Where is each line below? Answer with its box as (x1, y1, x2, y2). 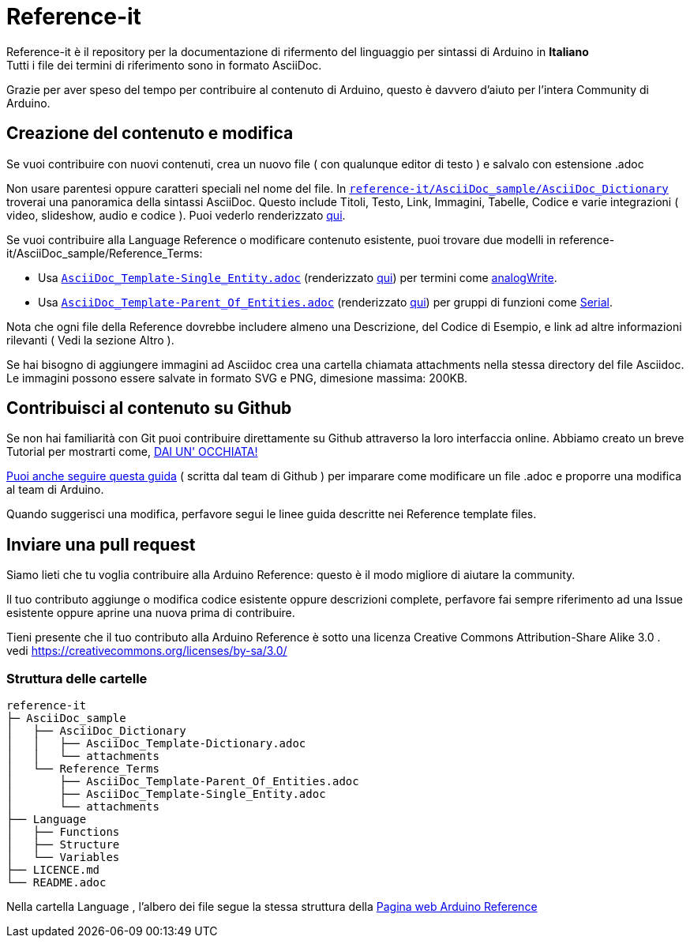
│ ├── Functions (6, 826, 120, 839)
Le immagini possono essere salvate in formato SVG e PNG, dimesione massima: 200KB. (6, 370, 468, 385)
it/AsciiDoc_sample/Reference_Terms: (6, 246, 203, 260)
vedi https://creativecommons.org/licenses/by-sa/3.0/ (6, 644, 287, 658)
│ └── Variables (6, 851, 120, 864)
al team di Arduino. (6, 483, 104, 497)
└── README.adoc (6, 876, 107, 889)
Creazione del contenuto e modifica (6, 123, 294, 144)
